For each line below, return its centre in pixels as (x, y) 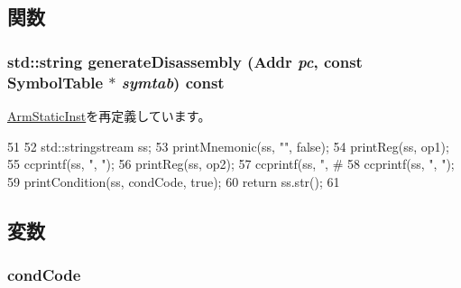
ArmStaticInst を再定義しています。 (109, 115)
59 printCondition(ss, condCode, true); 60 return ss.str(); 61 (174, 181)
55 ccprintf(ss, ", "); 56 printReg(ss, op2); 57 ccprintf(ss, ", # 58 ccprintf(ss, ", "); (231, 164)
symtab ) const (173, 82)
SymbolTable (55, 82)
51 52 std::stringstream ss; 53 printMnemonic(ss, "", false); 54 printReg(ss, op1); (228, 146)
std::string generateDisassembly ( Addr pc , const (185, 61)
